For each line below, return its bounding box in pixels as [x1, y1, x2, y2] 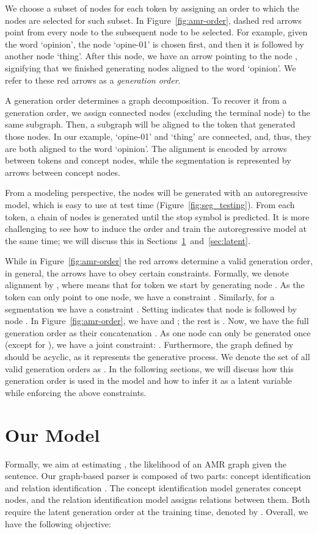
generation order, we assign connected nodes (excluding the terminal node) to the [5, 106, 310, 118]
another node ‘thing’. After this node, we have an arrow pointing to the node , [5, 49, 297, 62]
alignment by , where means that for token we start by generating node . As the [5, 278, 305, 291]
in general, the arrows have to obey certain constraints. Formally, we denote [5, 266, 289, 279]
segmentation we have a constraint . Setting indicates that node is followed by [5, 302, 297, 315]
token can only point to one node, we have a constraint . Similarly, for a [5, 290, 275, 303]
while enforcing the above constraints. [5, 386, 147, 399]
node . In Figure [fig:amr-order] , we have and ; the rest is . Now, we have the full [5, 314, 309, 327]
